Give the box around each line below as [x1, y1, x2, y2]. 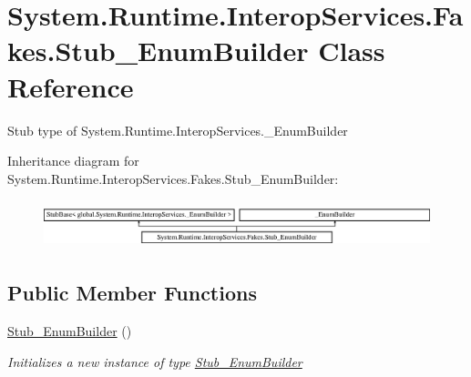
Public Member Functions [7, 279, 257, 307]
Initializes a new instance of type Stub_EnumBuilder [7, 352, 302, 371]
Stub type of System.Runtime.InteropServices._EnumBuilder [7, 120, 348, 139]
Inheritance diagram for [7, 151, 139, 170]
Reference [7, 67, 134, 105]
